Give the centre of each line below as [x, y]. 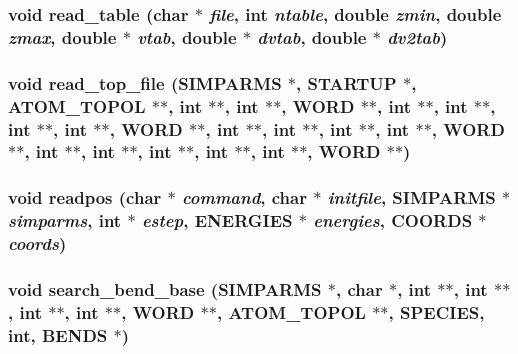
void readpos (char [85, 197]
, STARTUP [346, 82]
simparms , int [65, 220]
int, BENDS [58, 334]
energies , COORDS [393, 220]
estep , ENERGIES [217, 220]
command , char [244, 197]
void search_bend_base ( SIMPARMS [165, 288]
